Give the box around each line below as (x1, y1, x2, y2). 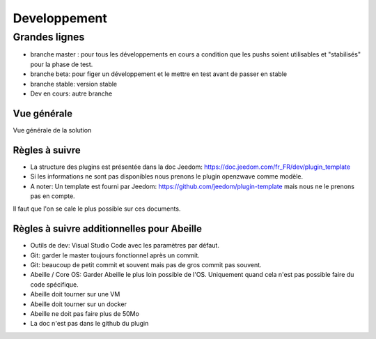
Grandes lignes (13, 31, 85, 43)
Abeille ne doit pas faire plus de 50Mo (30, 309, 139, 317)
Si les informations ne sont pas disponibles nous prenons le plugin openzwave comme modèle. (30, 172, 304, 181)
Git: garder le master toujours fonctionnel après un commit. (30, 251, 200, 259)
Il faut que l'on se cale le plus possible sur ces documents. (13, 204, 181, 213)
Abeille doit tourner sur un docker (30, 300, 127, 308)
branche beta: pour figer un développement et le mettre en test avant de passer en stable (30, 70, 288, 78)
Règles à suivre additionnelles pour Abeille (13, 223, 202, 235)
